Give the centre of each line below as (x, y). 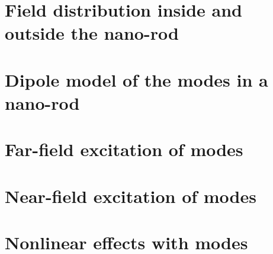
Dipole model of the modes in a (136, 79)
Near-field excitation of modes (131, 196)
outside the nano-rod (92, 33)
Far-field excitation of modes (124, 149)
